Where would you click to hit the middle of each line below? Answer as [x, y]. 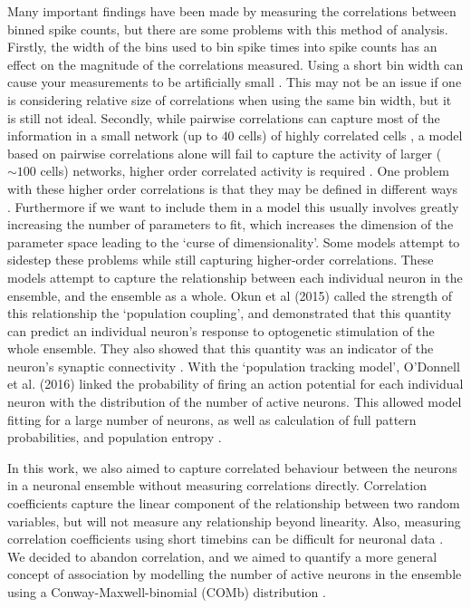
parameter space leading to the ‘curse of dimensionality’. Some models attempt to [234, 241]
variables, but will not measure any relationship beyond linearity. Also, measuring [234, 521]
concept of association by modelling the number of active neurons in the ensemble [235, 574]
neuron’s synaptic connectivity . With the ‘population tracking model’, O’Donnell [234, 366]
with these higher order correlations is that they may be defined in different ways [233, 188]
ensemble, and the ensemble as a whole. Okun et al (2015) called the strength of [230, 295]
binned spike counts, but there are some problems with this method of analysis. [228, 29]
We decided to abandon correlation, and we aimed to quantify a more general [222, 556]
